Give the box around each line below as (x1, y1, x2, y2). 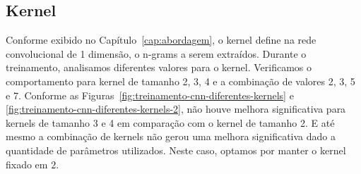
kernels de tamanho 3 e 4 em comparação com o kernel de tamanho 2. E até (6, 115, 335, 130)
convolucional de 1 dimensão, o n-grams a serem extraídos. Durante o (6, 46, 307, 61)
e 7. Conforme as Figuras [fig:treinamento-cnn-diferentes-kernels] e (6, 87, 294, 102)
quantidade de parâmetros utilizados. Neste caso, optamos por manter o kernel (6, 142, 346, 157)
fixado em (6, 156, 48, 171)
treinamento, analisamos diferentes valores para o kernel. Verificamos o (6, 60, 312, 75)
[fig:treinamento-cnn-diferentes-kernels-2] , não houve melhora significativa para (6, 101, 346, 116)
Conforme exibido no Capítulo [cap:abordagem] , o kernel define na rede (6, 32, 316, 47)
